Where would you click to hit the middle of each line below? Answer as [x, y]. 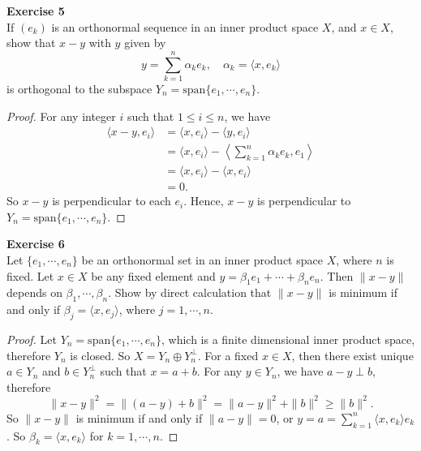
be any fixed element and [153, 275]
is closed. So [100, 355]
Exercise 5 [36, 11]
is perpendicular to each [112, 201]
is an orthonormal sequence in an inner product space [185, 26]
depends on [34, 292]
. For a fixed [228, 355]
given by [145, 43]
